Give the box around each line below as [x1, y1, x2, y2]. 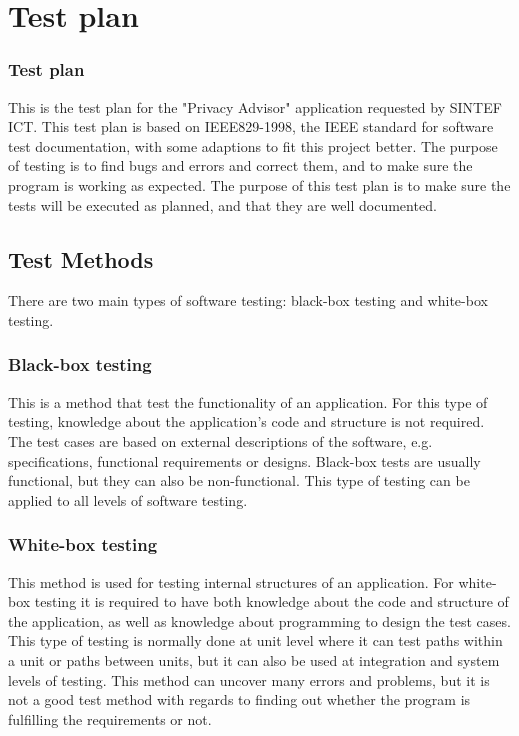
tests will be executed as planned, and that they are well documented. [8, 194, 437, 215]
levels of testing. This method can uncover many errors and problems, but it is [8, 669, 490, 690]
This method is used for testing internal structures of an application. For [8, 571, 454, 592]
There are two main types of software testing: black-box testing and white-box [8, 290, 488, 311]
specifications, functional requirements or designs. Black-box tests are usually [8, 450, 481, 471]
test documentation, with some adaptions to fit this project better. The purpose [8, 135, 498, 156]
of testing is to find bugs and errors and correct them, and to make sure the [8, 155, 473, 176]
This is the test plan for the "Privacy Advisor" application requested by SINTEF [8, 96, 502, 117]
